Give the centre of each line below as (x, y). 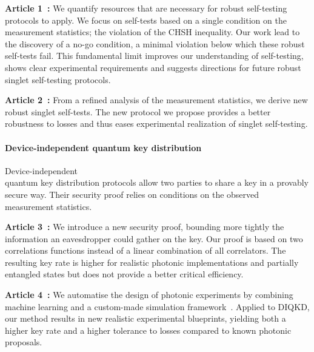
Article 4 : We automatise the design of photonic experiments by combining (149, 295)
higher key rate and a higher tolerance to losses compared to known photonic (148, 330)
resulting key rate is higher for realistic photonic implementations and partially (152, 262)
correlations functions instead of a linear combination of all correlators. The (145, 250)
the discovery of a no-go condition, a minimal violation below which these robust (155, 43)
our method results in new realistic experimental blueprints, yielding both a (145, 318)
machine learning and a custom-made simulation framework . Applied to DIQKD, (157, 306)
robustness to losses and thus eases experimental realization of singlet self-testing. (156, 124)
